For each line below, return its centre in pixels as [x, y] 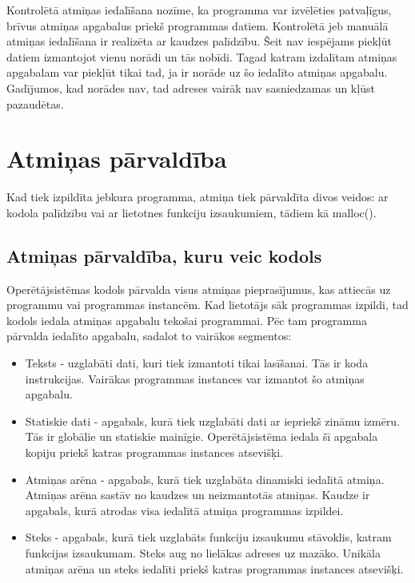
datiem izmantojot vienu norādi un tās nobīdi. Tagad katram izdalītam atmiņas [202, 56]
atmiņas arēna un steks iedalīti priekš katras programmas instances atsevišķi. [214, 568]
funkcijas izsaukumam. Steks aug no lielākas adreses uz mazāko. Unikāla [203, 552]
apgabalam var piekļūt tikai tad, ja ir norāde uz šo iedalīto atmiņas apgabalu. [197, 72]
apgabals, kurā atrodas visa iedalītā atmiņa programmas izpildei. [184, 510]
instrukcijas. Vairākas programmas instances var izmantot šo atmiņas [195, 378]
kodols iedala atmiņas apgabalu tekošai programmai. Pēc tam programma [187, 320]
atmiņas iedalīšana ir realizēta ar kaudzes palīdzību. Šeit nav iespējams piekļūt [199, 41]
